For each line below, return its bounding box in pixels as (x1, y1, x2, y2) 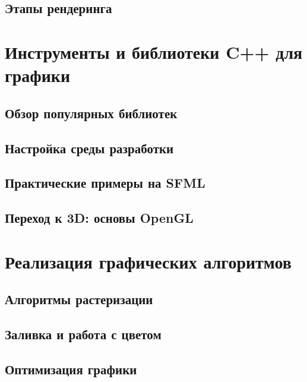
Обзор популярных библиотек (5, 103, 178, 122)
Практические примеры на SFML (5, 173, 205, 192)
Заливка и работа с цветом (5, 325, 162, 343)
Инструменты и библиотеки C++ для (5, 39, 303, 64)
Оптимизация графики (5, 359, 137, 378)
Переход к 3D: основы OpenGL (5, 209, 194, 227)
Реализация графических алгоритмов (5, 249, 292, 273)
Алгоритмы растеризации (5, 290, 153, 308)
